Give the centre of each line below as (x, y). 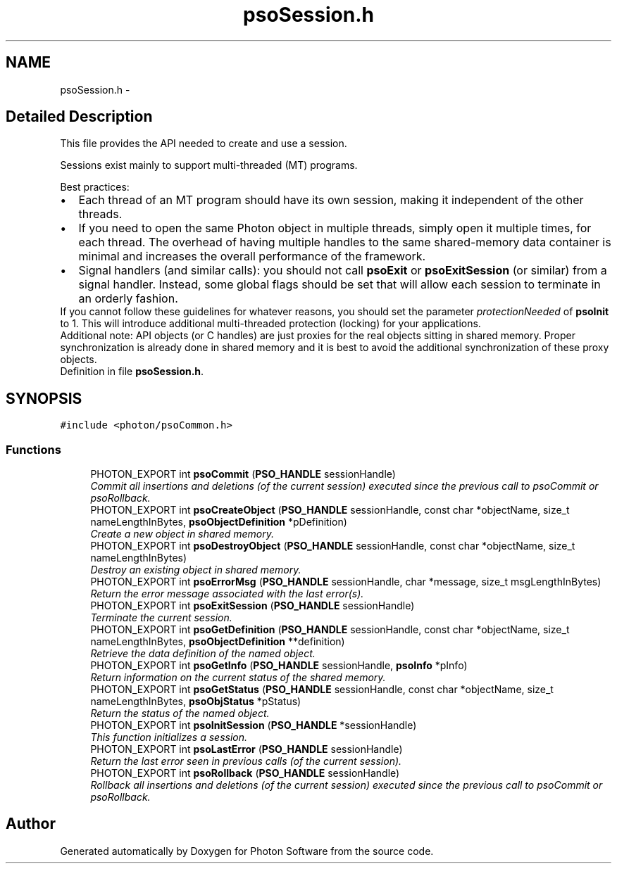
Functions (33, 449)
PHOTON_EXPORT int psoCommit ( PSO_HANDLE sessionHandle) (243, 474)
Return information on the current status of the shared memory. (238, 678)
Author (31, 824)
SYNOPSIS (44, 398)
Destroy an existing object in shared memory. (196, 570)
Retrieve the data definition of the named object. (203, 654)
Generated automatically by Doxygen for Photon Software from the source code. (247, 851)
